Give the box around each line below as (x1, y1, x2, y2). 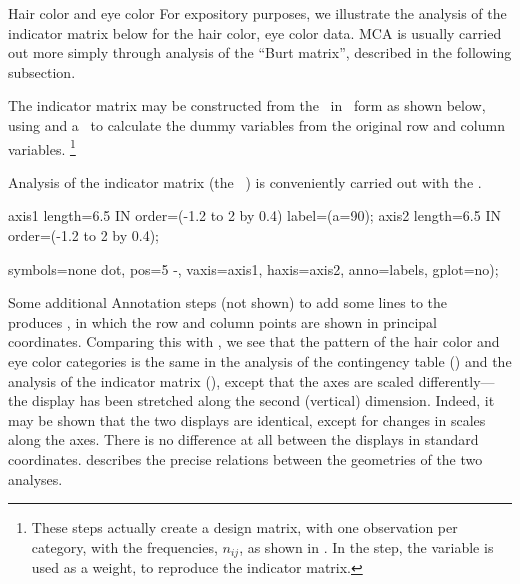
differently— (418, 370, 495, 391)
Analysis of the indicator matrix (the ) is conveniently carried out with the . (8, 171, 482, 192)
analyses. (8, 468, 63, 489)
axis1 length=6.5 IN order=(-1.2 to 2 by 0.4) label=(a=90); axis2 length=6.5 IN (8, 205, 501, 226)
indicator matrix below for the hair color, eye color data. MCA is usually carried (8, 22, 502, 43)
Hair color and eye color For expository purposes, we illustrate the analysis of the (8, 3, 507, 23)
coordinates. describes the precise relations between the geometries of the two (8, 448, 483, 469)
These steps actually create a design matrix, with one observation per (31, 517, 458, 538)
